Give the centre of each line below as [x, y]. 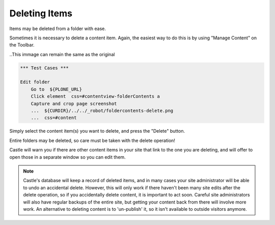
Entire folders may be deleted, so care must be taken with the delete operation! [92, 140]
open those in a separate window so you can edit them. [67, 157]
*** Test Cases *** [44, 68]
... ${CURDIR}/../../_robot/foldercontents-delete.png [102, 111]
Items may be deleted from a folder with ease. [58, 29]
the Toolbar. [22, 45]
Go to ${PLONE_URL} [57, 89]
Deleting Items [41, 13]
